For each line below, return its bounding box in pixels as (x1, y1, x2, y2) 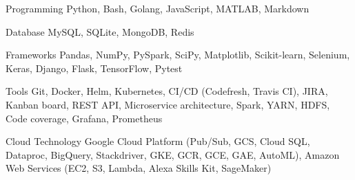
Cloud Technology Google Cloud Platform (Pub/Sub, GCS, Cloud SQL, (6, 134, 310, 148)
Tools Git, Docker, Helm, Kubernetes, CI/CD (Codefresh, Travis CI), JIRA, (6, 84, 328, 98)
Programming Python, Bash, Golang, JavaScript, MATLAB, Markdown (6, 1, 310, 15)
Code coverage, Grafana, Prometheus (6, 111, 163, 125)
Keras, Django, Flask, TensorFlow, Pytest (6, 60, 183, 75)
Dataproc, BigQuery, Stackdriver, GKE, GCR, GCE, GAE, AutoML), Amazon (6, 147, 340, 161)
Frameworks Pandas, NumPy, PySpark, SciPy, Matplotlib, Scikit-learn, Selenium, (6, 47, 350, 62)
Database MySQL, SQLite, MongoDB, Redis (6, 24, 194, 38)
